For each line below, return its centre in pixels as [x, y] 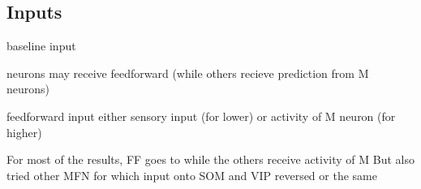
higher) [24, 132]
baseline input [41, 46]
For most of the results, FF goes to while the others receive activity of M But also [211, 159]
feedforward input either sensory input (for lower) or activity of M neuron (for [201, 116]
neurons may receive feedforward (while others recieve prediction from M [188, 73]
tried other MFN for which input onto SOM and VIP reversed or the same [192, 175]
